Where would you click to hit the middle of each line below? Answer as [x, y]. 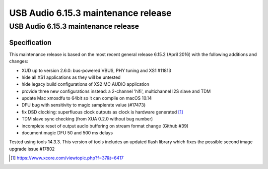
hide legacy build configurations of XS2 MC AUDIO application [86, 84]
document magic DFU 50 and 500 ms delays [67, 133]
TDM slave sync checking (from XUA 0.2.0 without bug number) [87, 119]
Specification [30, 42]
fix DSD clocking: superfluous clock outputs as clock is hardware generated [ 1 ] [102, 112]
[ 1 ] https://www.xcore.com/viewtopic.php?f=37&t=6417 [67, 158]
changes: [19, 61]
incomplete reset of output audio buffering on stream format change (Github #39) [105, 126]
